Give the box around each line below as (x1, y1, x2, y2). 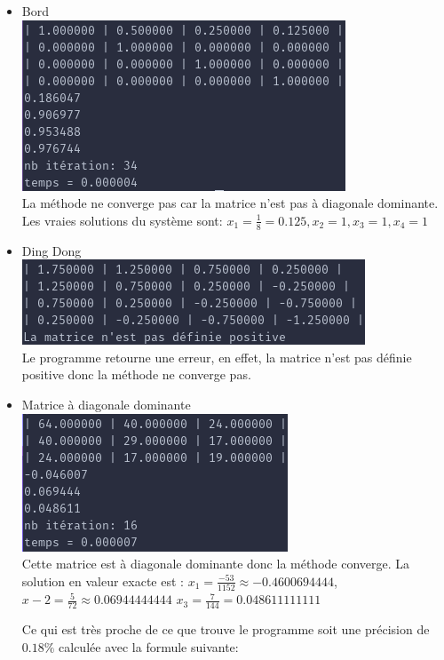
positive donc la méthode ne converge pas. (21, 365, 251, 384)
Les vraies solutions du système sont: (21, 211, 223, 229)
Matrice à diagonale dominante (21, 394, 191, 413)
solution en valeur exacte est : (21, 571, 184, 590)
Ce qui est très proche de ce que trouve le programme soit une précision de (21, 619, 430, 638)
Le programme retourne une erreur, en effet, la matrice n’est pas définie (21, 347, 412, 366)
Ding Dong (21, 241, 82, 259)
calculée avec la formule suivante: (59, 637, 239, 656)
